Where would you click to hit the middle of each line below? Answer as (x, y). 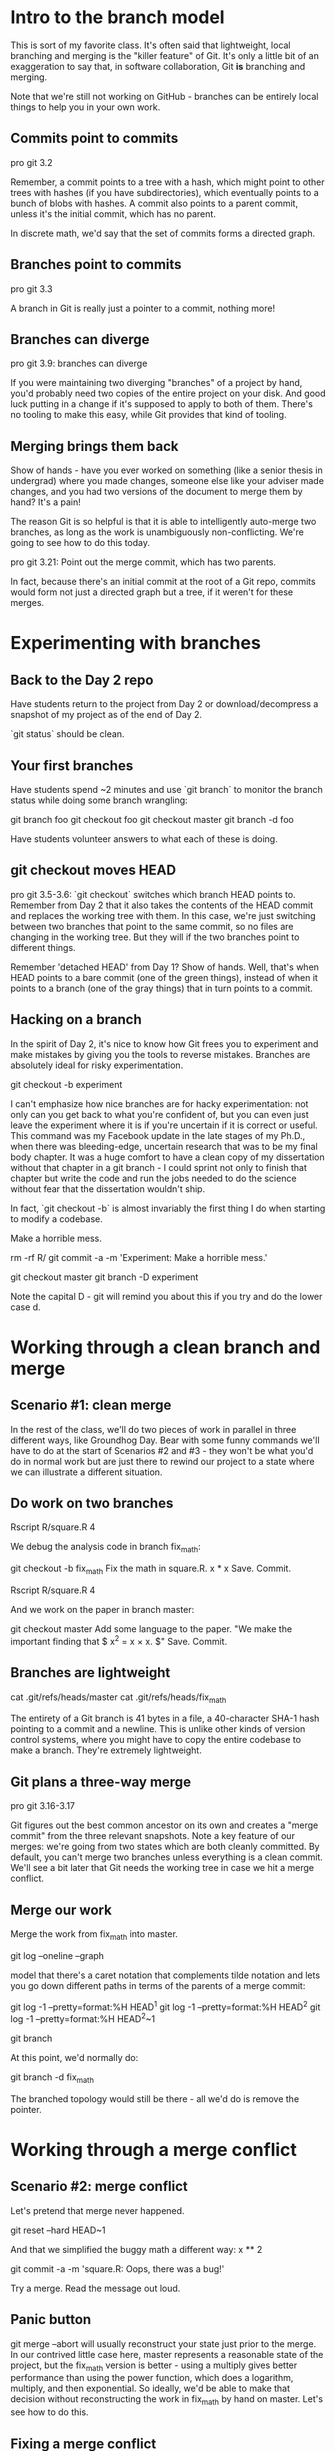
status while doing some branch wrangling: (99, 800)
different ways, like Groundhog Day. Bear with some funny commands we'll (165, 1440)
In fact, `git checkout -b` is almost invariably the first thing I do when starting (168, 1208)
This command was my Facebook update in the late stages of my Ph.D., (158, 1135)
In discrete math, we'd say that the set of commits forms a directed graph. (163, 233)
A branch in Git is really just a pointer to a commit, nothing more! (143, 308)
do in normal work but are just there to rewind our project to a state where (162, 1461)
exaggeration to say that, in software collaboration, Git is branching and (158, 66)
